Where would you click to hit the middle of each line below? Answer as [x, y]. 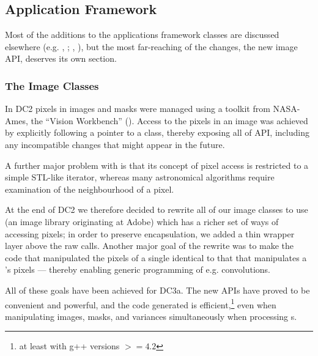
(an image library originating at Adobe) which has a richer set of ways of [142, 221]
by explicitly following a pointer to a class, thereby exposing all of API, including [157, 132]
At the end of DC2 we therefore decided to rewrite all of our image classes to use [157, 210]
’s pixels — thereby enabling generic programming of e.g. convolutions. [138, 269]
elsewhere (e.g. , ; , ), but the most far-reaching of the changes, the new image [151, 46]
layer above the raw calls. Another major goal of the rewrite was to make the [150, 246]
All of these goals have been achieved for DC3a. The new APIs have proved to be [157, 290]
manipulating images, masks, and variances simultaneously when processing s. [151, 316]
